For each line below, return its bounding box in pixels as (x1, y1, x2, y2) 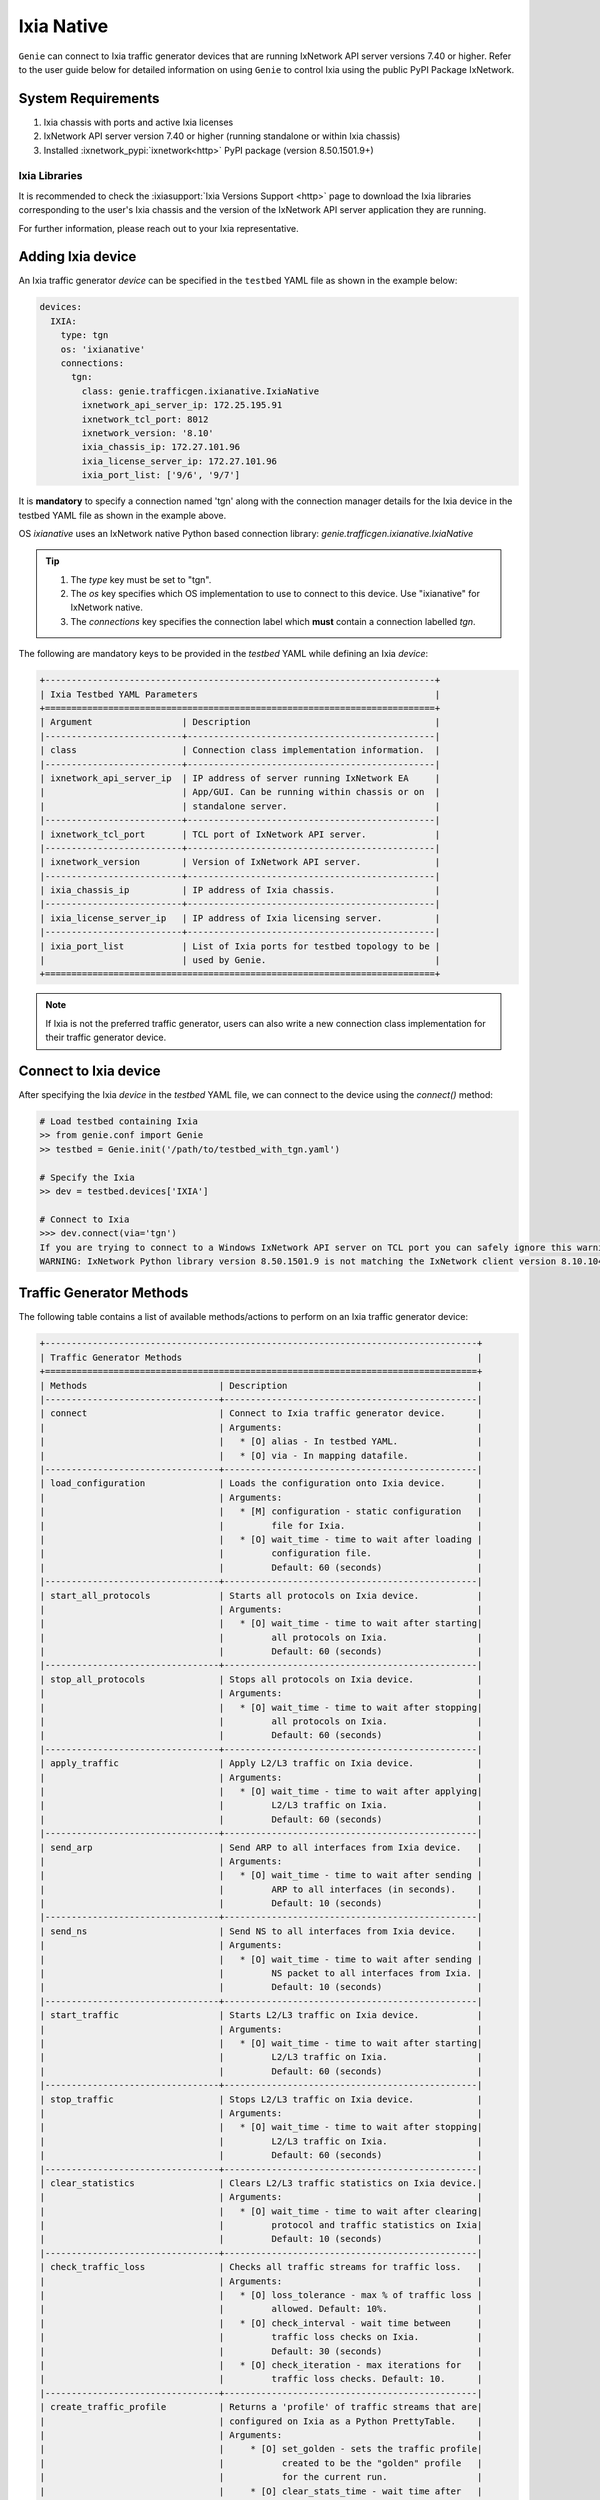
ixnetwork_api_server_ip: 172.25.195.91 (81, 400, 283, 411)
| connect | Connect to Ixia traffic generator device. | (39, 1408, 483, 1419)
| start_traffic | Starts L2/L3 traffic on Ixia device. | (39, 2010, 483, 2021)
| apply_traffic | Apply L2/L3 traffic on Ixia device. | (39, 1758, 483, 1769)
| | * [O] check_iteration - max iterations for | (39, 2359, 483, 2370)
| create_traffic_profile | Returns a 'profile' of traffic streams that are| (39, 2401, 483, 2413)
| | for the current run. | (39, 2471, 483, 2483)
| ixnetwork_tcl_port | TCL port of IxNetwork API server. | (39, 828, 441, 840)
